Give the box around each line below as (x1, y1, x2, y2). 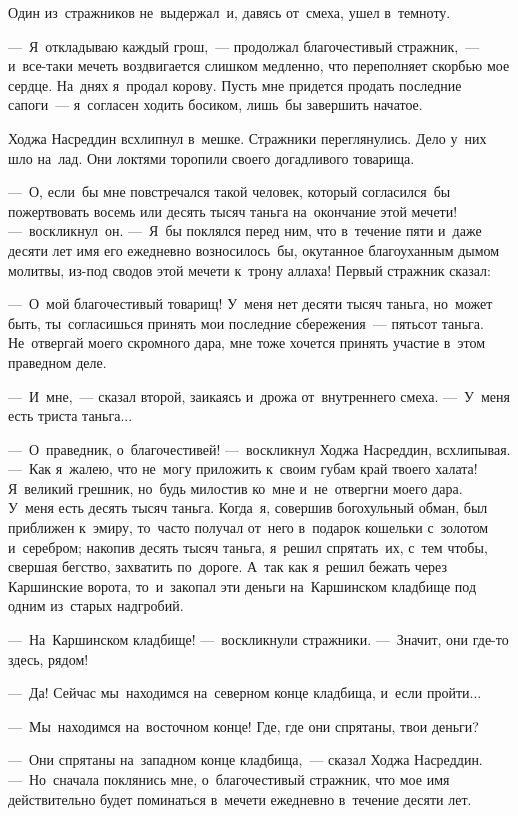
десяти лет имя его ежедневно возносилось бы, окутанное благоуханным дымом (8, 239, 500, 260)
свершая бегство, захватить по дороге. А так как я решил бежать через (8, 556, 448, 577)
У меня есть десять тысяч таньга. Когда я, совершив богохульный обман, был (8, 497, 488, 518)
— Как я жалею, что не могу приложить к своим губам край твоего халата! (8, 458, 478, 479)
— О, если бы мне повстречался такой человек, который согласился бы (8, 181, 451, 202)
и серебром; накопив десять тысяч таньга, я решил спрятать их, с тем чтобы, (8, 536, 488, 557)
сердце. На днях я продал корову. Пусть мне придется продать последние (8, 74, 462, 95)
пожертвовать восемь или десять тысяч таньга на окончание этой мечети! (8, 200, 458, 221)
